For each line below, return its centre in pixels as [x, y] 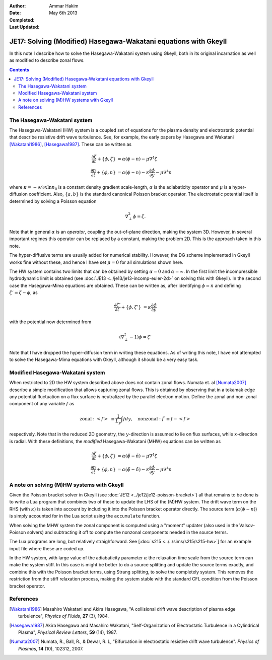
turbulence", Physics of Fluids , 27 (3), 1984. [64, 616]
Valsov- [247, 525]
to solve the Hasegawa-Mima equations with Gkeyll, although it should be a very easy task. [104, 359]
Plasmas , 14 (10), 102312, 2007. [51, 648]
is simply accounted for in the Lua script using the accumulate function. [85, 516]
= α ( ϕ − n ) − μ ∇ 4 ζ [138, 158]
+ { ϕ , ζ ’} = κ [136, 307]
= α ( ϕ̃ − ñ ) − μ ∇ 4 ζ [138, 455]
